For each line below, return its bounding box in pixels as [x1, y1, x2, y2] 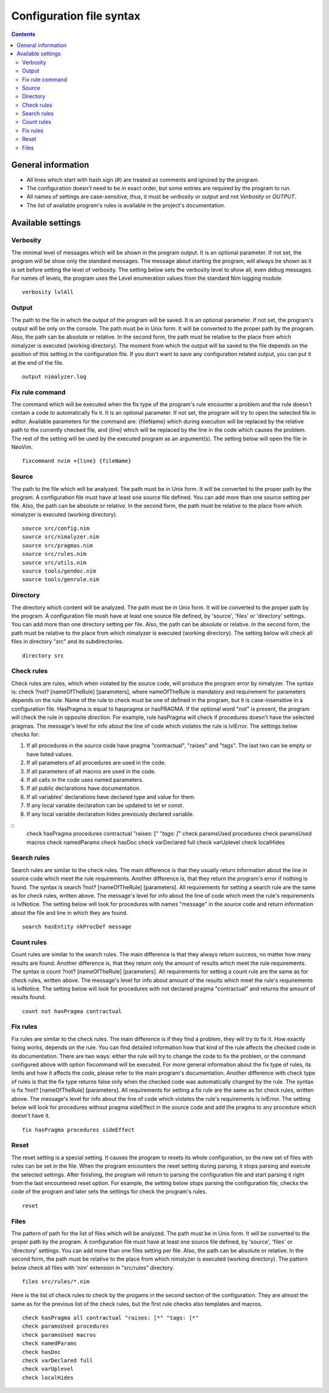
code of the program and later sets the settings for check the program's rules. [11, 1188, 207, 1195]
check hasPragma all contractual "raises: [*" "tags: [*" [22, 1314, 199, 1322]
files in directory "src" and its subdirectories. [11, 638, 124, 645]
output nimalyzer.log [22, 373, 87, 380]
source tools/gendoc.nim [22, 568, 96, 575]
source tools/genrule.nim [22, 576, 100, 583]
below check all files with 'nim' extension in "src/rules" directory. [11, 1264, 174, 1271]
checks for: [11, 731, 40, 738]
